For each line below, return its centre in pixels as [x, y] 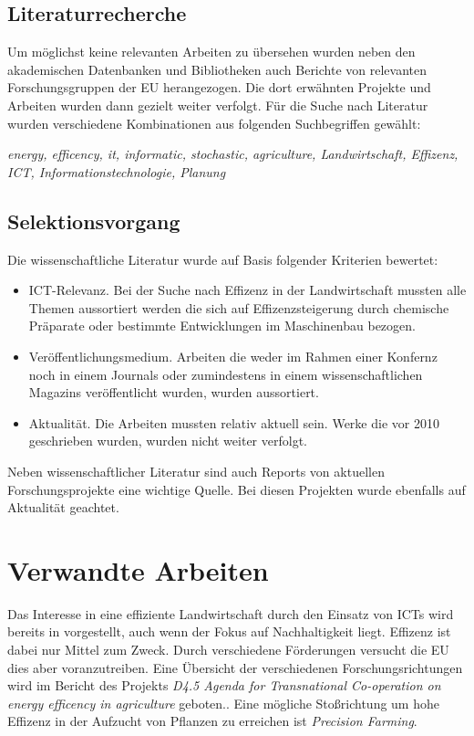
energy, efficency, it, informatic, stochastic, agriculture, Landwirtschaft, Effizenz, [233, 154]
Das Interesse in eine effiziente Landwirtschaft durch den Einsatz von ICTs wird [231, 613]
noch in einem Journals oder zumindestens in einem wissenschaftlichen [226, 374]
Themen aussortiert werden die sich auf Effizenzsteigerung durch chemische [239, 307]
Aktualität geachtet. [63, 507]
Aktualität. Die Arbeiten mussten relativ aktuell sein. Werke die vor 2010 [234, 422]
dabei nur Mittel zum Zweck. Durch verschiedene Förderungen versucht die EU [228, 649]
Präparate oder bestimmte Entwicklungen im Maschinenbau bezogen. [222, 326]
